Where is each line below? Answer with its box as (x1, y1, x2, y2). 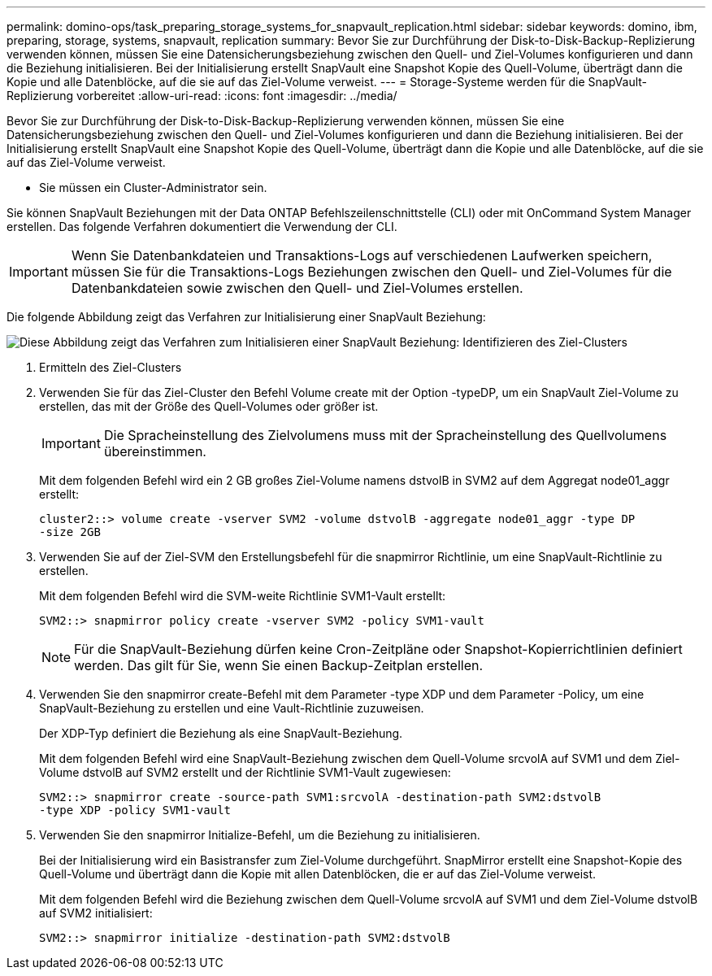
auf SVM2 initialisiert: (39, 906, 153, 920)
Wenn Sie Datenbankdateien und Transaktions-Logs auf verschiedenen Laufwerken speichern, (71, 247, 653, 264)
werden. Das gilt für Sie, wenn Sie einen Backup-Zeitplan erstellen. (74, 657, 484, 673)
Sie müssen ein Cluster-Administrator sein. (39, 181, 267, 194)
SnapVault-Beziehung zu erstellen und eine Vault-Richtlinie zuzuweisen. (39, 701, 424, 715)
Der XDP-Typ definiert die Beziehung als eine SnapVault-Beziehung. (39, 726, 403, 740)
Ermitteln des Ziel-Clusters (39, 360, 182, 374)
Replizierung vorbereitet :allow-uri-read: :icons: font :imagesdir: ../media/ (7, 89, 397, 102)
